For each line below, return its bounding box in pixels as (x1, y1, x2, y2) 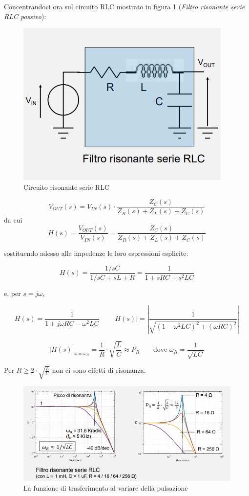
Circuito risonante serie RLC (23, 181, 110, 192)
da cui (4, 215, 22, 225)
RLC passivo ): (4, 11, 46, 21)
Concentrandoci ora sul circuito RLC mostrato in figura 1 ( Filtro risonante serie (4, 1, 245, 11)
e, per (4, 288, 21, 298)
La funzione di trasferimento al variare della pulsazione (23, 482, 188, 493)
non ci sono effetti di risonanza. (52, 365, 146, 375)
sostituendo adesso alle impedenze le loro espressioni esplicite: (4, 248, 188, 258)
